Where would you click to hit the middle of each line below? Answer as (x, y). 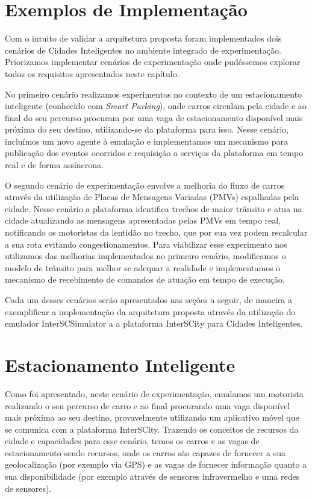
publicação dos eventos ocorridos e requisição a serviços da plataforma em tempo (154, 153)
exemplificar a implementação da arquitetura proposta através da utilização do (150, 311)
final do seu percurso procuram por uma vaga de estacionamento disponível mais (154, 117)
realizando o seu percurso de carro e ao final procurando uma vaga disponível (148, 405)
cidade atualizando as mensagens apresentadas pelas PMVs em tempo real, (143, 220)
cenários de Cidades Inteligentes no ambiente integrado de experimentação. (143, 50)
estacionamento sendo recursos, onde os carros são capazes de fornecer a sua (145, 452)
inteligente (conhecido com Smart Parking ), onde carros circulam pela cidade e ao (156, 106)
